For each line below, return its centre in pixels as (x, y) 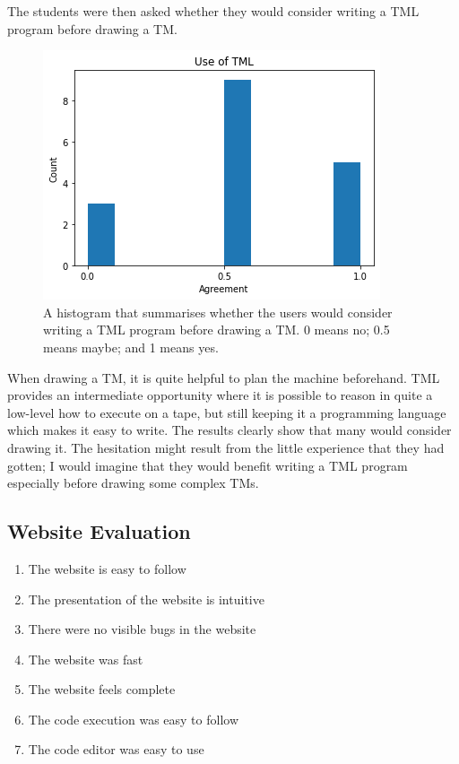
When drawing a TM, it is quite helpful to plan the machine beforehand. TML (224, 377)
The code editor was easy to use (116, 749)
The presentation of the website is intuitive (146, 599)
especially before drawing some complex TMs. (133, 483)
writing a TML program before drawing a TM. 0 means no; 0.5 (217, 330)
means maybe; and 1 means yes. (131, 347)
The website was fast (86, 659)
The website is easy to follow (107, 568)
